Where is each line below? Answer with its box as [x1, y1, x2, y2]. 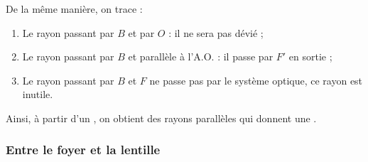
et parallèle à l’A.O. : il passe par [128, 49, 274, 64]
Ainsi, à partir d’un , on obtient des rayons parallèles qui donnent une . [6, 110, 317, 125]
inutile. [22, 87, 53, 102]
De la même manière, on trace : [6, 1, 143, 16]
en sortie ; [288, 49, 332, 64]
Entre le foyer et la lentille [6, 141, 161, 158]
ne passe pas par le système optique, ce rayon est [149, 72, 363, 87]
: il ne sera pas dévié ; [168, 25, 264, 40]
